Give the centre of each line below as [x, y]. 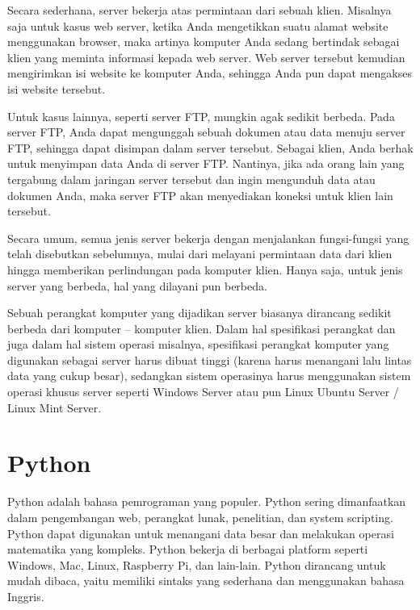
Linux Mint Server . [55, 407]
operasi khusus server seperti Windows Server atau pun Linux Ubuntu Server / [203, 392]
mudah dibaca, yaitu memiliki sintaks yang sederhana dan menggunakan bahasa [206, 581]
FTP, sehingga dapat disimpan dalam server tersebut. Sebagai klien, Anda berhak [210, 147]
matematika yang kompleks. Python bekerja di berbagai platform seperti [188, 549]
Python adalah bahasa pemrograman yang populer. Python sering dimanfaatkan [207, 501]
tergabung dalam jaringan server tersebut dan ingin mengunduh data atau [191, 179]
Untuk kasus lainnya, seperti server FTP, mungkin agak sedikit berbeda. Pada [201, 116]
